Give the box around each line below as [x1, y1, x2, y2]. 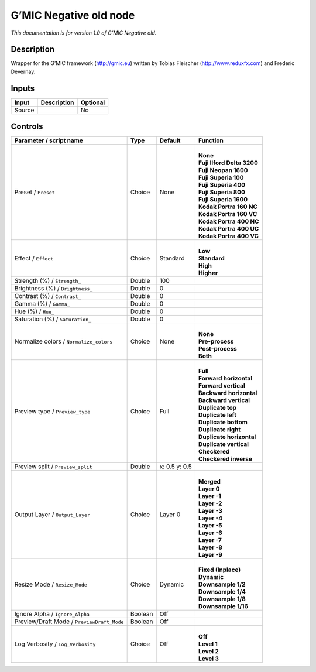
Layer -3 [198, 507, 222, 515]
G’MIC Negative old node [11, 9, 135, 22]
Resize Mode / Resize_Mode [14, 580, 87, 588]
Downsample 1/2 [198, 580, 246, 588]
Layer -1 [198, 492, 222, 500]
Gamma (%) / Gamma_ [14, 300, 70, 308]
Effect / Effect [14, 255, 54, 263]
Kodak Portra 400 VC [198, 232, 259, 240]
